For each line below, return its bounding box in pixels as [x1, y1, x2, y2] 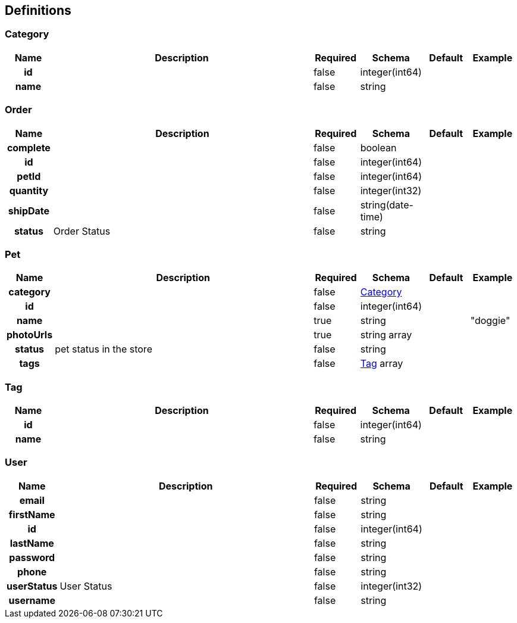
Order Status [53, 225, 111, 237]
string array [360, 329, 412, 341]
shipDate [8, 204, 50, 217]
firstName [8, 508, 55, 521]
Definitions [5, 3, 71, 18]
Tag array [360, 357, 403, 370]
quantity [9, 184, 49, 197]
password [9, 551, 55, 563]
